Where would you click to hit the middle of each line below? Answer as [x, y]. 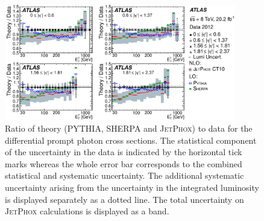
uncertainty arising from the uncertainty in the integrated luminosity [132, 187]
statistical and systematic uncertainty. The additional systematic [124, 175]
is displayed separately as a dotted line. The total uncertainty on [124, 199]
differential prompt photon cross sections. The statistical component [131, 140]
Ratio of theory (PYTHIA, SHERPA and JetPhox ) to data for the [129, 128]
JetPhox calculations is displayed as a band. [87, 211]
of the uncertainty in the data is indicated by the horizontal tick [124, 152]
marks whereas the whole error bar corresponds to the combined [124, 163]
